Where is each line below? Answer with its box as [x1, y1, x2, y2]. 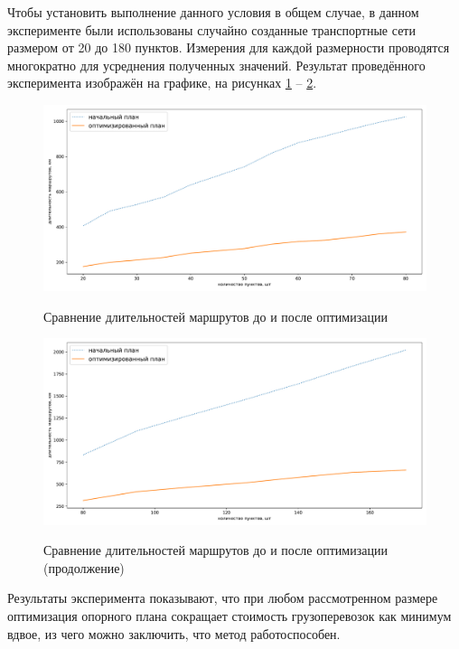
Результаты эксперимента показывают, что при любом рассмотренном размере [7, 588, 438, 607]
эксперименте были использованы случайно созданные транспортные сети [7, 20, 416, 39]
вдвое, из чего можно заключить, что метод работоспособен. [7, 624, 341, 643]
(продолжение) [43, 558, 125, 577]
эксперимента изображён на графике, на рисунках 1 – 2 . [7, 73, 317, 92]
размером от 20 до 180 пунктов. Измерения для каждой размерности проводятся [7, 38, 450, 57]
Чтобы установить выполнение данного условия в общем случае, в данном [7, 3, 419, 21]
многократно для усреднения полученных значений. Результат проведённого [7, 55, 426, 74]
